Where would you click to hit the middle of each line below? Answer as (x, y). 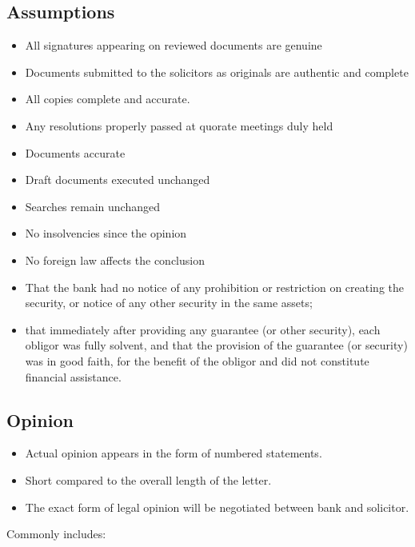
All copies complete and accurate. (108, 99)
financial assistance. (73, 376)
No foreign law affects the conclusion (115, 260)
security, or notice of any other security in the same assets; (169, 303)
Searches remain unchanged (92, 206)
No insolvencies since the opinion (106, 233)
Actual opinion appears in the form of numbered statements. (174, 453)
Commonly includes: (56, 534)
